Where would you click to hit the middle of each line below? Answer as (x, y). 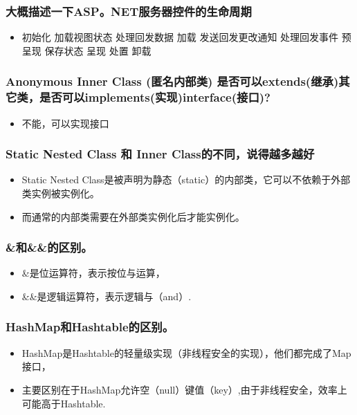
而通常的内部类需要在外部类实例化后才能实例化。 (133, 216)
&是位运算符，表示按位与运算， (93, 273)
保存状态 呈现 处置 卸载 (98, 50)
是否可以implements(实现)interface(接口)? (155, 97)
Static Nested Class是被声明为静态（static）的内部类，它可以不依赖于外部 (186, 179)
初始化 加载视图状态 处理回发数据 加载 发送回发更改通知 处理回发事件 (180, 37)
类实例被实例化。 (61, 193)
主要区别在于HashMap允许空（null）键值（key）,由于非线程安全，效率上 (184, 389)
